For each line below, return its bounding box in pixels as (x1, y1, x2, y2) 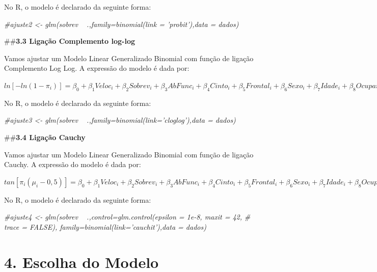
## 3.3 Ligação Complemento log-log (4, 36, 136, 46)
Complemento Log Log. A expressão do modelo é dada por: (4, 63, 190, 73)
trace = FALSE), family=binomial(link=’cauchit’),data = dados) (4, 221, 206, 232)
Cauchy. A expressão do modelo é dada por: (4, 159, 141, 170)
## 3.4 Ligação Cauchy (4, 131, 86, 142)
